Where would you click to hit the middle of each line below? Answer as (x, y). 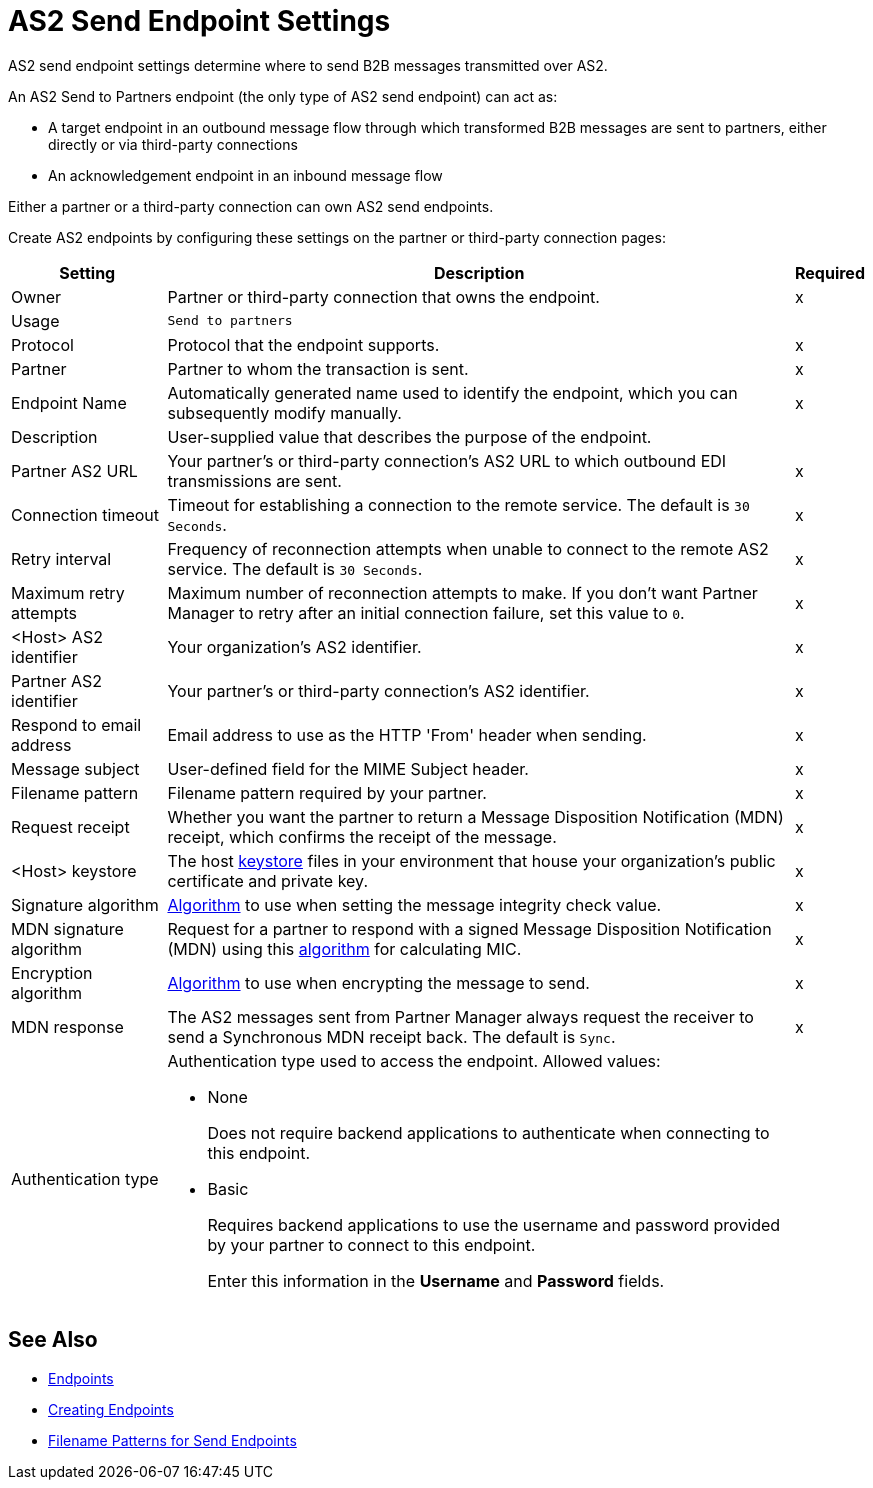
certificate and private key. (268, 880)
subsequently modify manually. (284, 412)
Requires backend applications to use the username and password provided (494, 1224)
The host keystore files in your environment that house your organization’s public (471, 860)
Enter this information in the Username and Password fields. (436, 1280)
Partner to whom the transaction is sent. (318, 368)
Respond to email (76, 724)
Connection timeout (85, 514)
